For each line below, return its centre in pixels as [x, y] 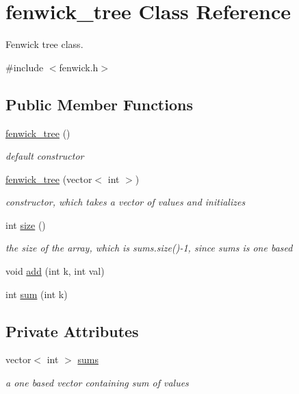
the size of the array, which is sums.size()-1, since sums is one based [149, 248]
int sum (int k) [37, 294]
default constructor [45, 156]
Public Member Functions [99, 104]
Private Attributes [72, 331]
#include [25, 67]
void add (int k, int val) [55, 271]
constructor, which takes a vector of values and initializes [126, 202]
